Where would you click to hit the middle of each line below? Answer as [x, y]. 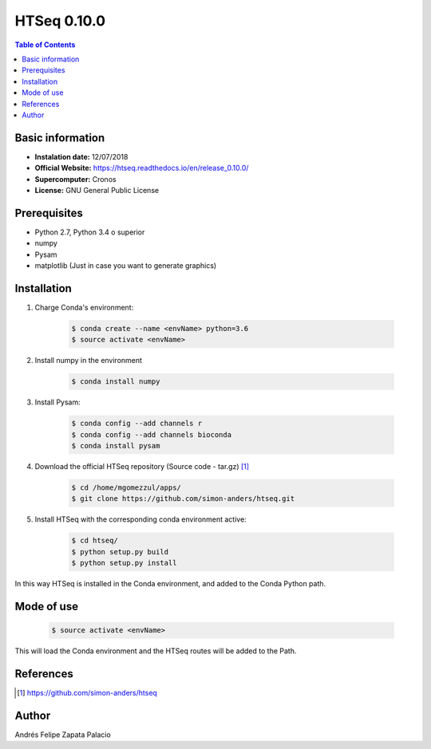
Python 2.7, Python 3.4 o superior [90, 232]
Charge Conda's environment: [84, 307]
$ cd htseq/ [95, 541]
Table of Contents [45, 45]
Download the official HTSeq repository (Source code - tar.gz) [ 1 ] [142, 467]
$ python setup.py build [120, 552]
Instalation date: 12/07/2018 [81, 156]
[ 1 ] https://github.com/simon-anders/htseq [87, 693]
